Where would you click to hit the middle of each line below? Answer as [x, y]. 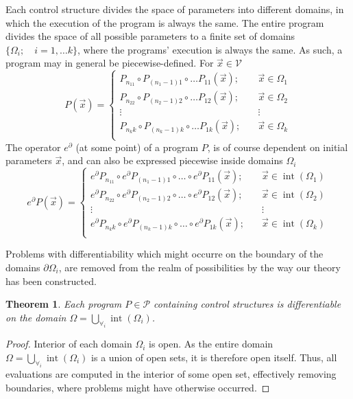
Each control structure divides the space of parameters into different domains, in [175, 9]
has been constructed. [51, 281]
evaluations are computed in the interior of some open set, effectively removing [171, 374]
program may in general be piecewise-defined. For [110, 63]
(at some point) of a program [137, 147]
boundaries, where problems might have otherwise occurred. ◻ [138, 387]
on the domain [36, 317]
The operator [33, 147]
